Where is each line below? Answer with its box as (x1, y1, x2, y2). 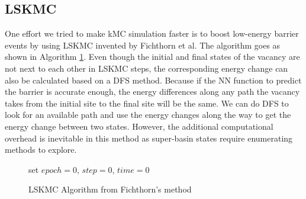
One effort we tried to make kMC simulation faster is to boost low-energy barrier (5, 27, 299, 40)
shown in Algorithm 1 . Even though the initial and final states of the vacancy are (5, 50, 300, 63)
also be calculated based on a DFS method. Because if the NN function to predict (5, 73, 302, 86)
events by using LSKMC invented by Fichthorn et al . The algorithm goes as (5, 38, 281, 51)
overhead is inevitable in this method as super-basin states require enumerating (5, 131, 293, 144)
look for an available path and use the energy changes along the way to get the (5, 108, 291, 121)
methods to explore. (5, 143, 77, 156)
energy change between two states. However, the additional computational (5, 120, 273, 132)
